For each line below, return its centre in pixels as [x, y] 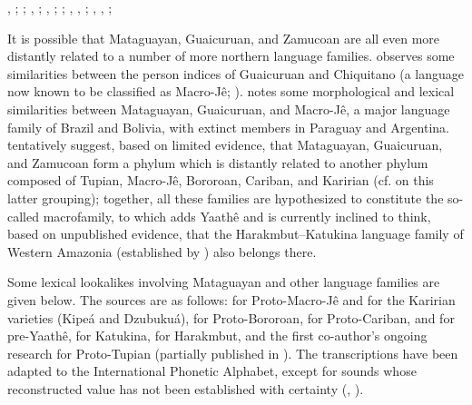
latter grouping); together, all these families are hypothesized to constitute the [226, 198]
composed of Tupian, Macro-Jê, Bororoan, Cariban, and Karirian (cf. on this [221, 180]
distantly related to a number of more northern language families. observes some [231, 56]
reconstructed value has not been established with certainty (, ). [186, 388]
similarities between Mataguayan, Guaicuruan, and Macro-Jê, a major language [229, 109]
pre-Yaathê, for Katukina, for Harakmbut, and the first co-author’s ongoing [217, 336]
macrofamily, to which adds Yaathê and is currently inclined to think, [237, 216]
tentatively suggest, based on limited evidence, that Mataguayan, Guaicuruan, [225, 145]
